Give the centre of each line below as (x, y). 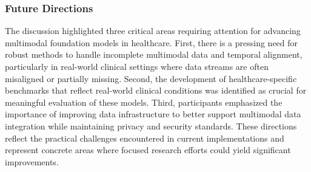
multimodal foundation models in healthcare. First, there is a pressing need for (152, 42)
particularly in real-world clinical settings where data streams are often (137, 66)
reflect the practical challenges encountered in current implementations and (145, 138)
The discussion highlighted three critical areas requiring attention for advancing (153, 31)
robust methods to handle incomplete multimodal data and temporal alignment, (154, 54)
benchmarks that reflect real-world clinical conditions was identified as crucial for (156, 90)
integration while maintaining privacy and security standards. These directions (151, 126)
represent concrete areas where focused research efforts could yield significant (148, 150)
